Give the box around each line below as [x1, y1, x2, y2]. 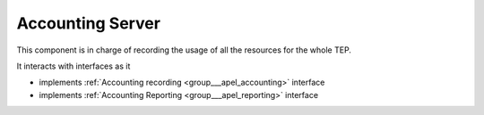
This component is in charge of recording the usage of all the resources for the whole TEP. [16, 45, 351, 55]
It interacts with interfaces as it [16, 61, 131, 71]
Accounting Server [16, 13, 161, 33]
